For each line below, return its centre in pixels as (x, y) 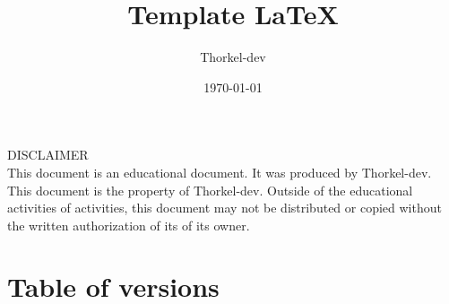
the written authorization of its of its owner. (129, 225)
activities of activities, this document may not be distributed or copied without (224, 208)
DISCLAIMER (48, 155)
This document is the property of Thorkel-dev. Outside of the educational (210, 190)
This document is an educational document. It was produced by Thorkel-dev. (220, 172)
